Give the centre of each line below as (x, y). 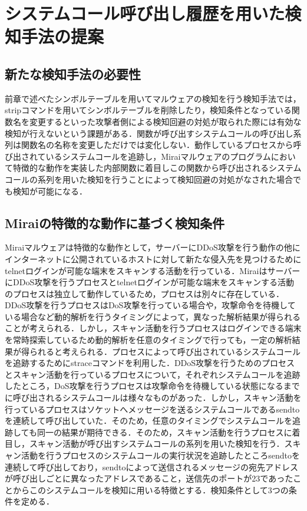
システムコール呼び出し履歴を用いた (145, 13)
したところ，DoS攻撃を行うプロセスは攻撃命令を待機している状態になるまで (152, 386)
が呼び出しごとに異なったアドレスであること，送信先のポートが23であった (149, 478)
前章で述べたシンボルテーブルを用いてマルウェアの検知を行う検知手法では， (153, 98)
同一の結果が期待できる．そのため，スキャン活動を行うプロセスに (164, 432)
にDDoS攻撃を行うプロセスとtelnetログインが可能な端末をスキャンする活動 (149, 282)
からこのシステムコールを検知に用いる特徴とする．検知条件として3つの (151, 489)
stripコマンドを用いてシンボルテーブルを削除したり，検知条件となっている (148, 110)
